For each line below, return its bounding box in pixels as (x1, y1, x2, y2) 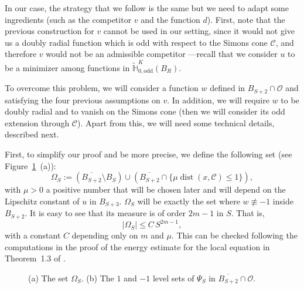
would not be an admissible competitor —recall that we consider (46, 48, 278, 60)
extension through (5, 116, 70, 129)
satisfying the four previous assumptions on (5, 93, 160, 106)
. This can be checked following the (171, 229, 298, 241)
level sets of (152, 271, 194, 284)
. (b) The (81, 271, 114, 284)
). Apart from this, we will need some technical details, (77, 116, 275, 129)
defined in (210, 82, 245, 94)
